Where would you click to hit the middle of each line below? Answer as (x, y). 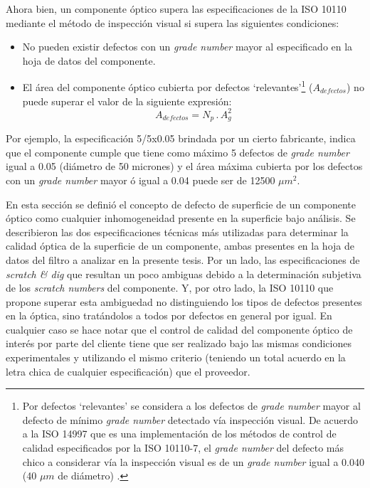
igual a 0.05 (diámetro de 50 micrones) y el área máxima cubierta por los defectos (184, 166)
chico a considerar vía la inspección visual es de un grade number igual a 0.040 (193, 461)
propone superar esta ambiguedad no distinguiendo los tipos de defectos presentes (184, 301)
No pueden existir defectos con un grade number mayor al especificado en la (187, 47)
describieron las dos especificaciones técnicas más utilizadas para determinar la (177, 232)
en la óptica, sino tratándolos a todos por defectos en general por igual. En (169, 315)
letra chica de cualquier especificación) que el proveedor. (128, 371)
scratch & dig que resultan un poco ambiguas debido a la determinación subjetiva (184, 274)
